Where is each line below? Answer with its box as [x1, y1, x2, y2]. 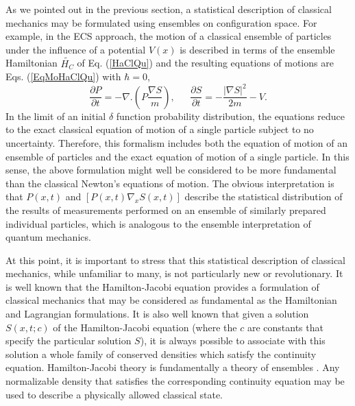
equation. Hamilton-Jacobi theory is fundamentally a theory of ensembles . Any [5, 360, 340, 374]
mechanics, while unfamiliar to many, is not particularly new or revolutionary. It [5, 266, 343, 280]
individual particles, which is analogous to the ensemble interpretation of [5, 216, 311, 230]
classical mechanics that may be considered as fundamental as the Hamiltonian [5, 293, 337, 307]
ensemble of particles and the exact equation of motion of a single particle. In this [5, 149, 350, 163]
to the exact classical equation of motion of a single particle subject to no [5, 122, 314, 136]
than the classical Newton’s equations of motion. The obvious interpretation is [5, 176, 334, 190]
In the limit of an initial [5, 108, 106, 123]
